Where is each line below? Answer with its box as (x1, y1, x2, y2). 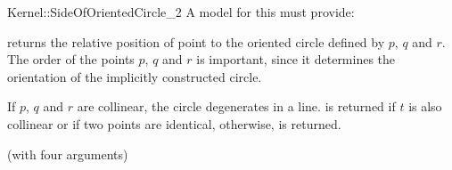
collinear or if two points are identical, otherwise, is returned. (7, 114, 341, 133)
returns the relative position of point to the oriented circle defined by (7, 32, 385, 51)
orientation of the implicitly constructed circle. (7, 67, 262, 85)
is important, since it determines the (196, 50, 396, 69)
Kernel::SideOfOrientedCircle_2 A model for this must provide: (7, 3, 355, 20)
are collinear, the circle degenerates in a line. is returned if (77, 97, 396, 116)
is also (408, 97, 442, 116)
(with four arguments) (7, 144, 128, 163)
